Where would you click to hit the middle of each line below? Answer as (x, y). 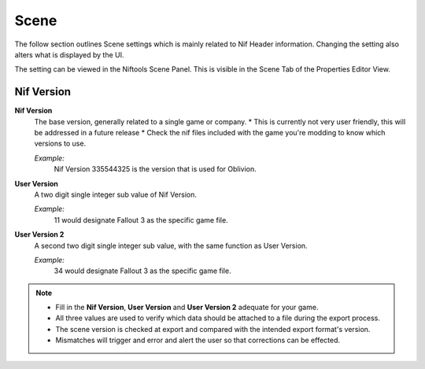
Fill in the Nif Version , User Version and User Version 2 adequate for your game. (187, 308)
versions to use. (60, 144)
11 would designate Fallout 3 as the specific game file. (141, 220)
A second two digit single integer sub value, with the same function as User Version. (171, 245)
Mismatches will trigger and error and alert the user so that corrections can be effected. (198, 340)
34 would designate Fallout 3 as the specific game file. (142, 271)
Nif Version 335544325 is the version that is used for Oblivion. (155, 169)
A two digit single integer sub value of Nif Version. (115, 194)
